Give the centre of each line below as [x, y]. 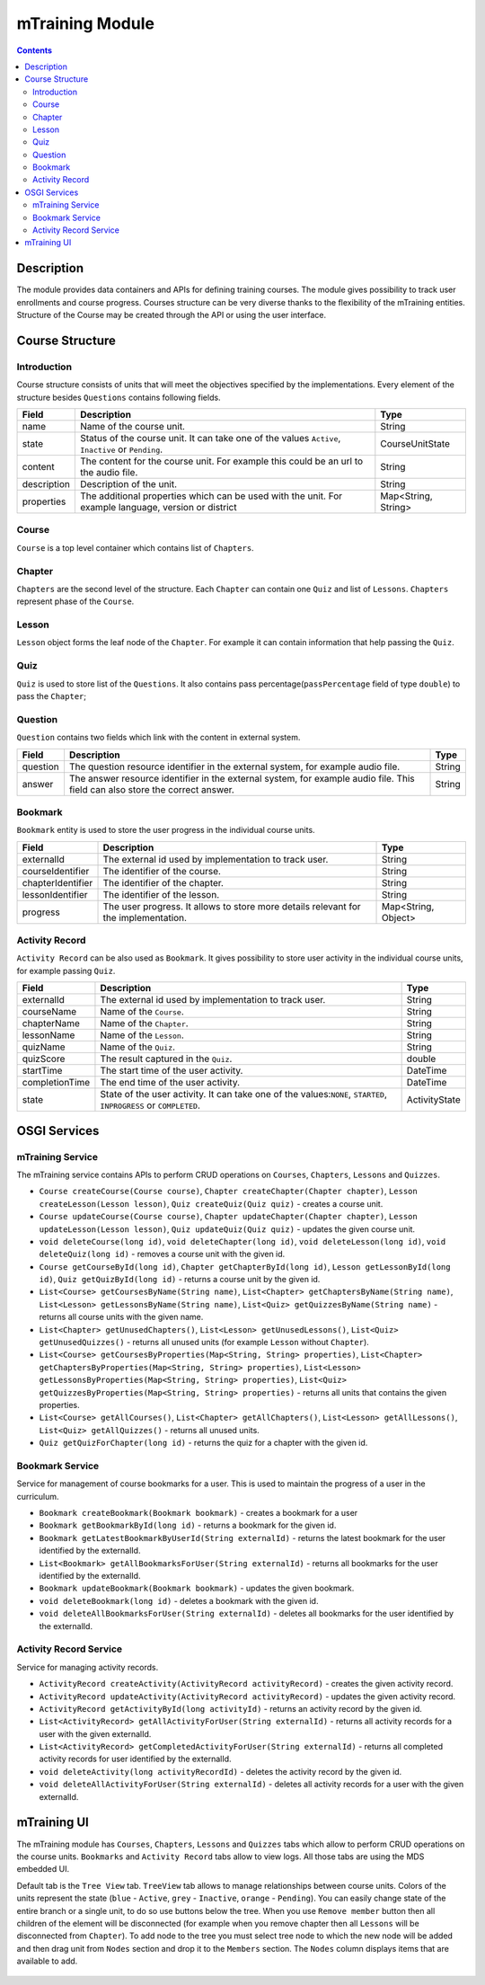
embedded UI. [43, 1869]
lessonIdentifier [55, 894]
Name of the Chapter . [144, 1024]
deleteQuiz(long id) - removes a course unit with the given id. [162, 1254]
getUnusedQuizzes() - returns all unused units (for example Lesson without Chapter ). [204, 1343]
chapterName [51, 1024]
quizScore [44, 1059]
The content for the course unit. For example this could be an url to [221, 461]
